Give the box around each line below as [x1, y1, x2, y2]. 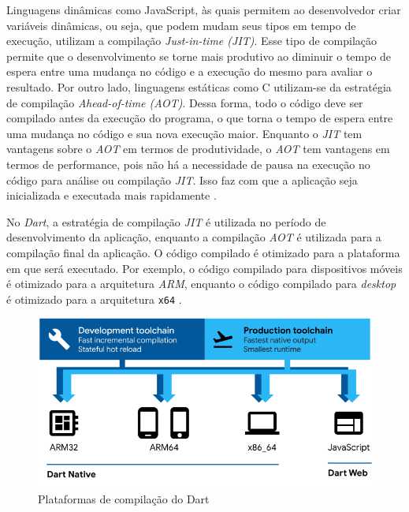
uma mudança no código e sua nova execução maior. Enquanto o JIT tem [6, 125, 363, 141]
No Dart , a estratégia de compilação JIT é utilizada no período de [6, 213, 326, 230]
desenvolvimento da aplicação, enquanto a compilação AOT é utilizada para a [6, 229, 381, 245]
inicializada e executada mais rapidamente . [6, 187, 217, 204]
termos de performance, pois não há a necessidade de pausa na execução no [6, 155, 370, 172]
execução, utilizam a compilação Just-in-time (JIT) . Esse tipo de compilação [6, 32, 377, 49]
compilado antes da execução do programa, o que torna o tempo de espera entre [6, 110, 393, 126]
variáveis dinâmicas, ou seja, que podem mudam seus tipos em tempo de [6, 17, 356, 33]
